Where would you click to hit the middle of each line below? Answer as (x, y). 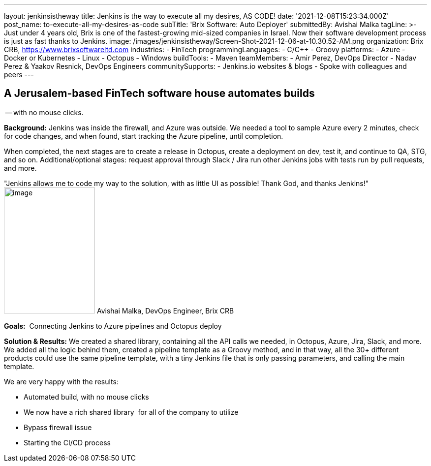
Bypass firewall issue (58, 427)
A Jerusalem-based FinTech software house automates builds (159, 93)
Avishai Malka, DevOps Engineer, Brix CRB (165, 311)
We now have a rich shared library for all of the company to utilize (131, 412)
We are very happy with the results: (61, 381)
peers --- (19, 75)
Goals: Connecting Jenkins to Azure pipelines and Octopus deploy (113, 326)
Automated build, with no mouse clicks (86, 397)
